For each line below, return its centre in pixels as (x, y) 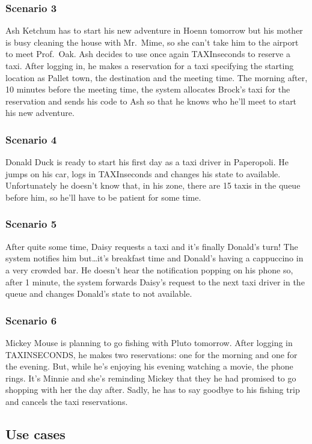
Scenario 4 (31, 139)
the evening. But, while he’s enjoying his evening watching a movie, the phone (149, 366)
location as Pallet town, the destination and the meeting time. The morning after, (157, 77)
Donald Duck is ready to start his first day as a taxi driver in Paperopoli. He (147, 162)
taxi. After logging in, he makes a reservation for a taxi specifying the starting (150, 65)
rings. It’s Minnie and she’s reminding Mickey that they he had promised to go (151, 378)
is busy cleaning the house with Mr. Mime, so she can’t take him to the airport (152, 42)
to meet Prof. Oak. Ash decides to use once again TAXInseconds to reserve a (148, 54)
